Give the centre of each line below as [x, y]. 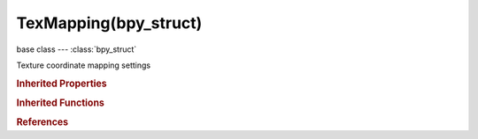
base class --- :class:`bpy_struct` [77, 49]
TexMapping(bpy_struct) [109, 23]
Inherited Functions [61, 103]
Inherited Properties [62, 84]
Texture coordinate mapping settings [83, 65]
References [42, 122]
